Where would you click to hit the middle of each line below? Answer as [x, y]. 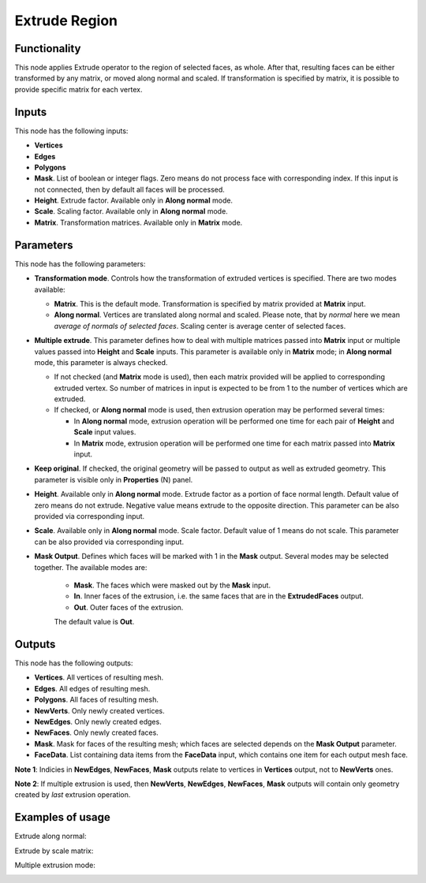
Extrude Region [66, 20]
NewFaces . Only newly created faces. [97, 732]
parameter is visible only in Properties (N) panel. [114, 479]
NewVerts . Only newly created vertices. [99, 710]
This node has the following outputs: [74, 663]
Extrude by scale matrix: [54, 851]
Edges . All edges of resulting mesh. [92, 688]
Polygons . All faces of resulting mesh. [97, 700]
